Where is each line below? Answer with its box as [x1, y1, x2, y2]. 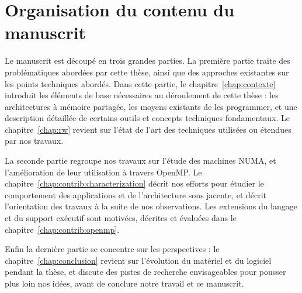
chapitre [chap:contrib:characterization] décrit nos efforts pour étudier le [5, 177, 264, 189]
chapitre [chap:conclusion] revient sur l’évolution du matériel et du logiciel [5, 254, 272, 266]
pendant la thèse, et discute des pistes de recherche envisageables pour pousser [5, 266, 286, 278]
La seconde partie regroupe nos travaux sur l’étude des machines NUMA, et [5, 154, 276, 167]
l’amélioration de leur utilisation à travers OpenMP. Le [5, 166, 202, 178]
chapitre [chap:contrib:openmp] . [5, 223, 120, 235]
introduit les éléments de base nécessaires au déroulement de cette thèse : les [5, 89, 279, 101]
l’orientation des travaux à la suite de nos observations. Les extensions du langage [5, 200, 298, 212]
